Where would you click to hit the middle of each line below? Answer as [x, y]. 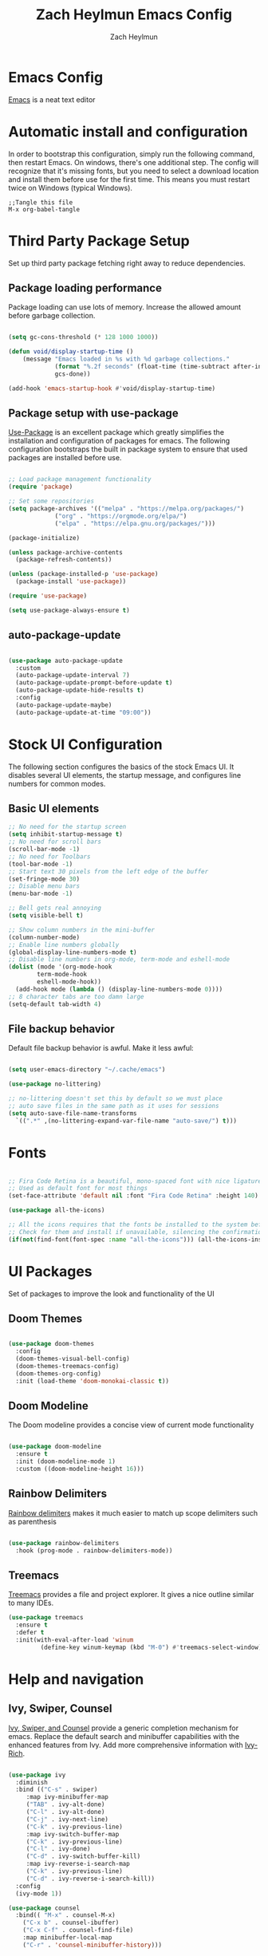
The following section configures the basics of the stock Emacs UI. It [121, 767]
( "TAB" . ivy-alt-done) [65, 1804]
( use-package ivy [37, 1775]
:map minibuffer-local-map [67, 1938]
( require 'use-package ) [48, 596]
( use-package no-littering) [55, 1084]
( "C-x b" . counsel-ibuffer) [71, 1923]
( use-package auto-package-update [66, 661]
